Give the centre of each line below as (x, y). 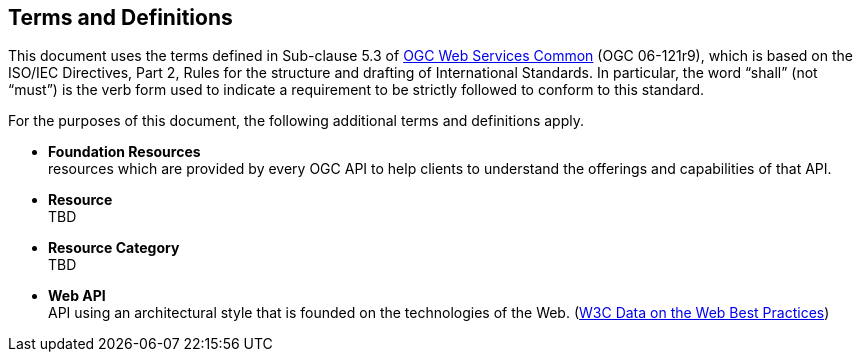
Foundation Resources (124, 152)
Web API (77, 296)
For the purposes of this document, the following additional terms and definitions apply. (296, 121)
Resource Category (114, 248)
